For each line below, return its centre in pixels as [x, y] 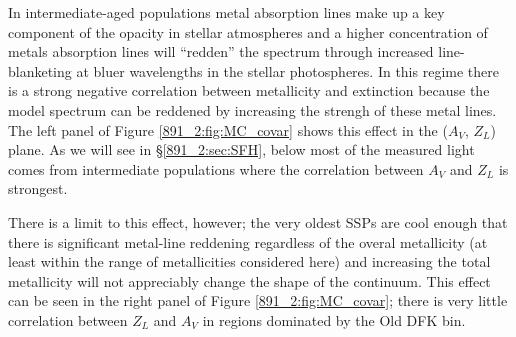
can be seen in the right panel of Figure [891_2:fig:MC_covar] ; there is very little [258, 300]
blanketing [40, 70]
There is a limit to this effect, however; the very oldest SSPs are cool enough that [258, 221]
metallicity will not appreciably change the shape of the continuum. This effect [249, 280]
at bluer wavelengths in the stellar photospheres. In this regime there [287, 70]
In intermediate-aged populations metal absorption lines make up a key [226, 12]
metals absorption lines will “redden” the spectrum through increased [221, 51]
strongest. [38, 188]
